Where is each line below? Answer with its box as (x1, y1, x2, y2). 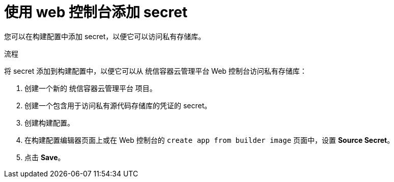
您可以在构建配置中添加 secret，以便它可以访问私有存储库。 (4, 32, 206, 41)
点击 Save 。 (24, 153, 65, 162)
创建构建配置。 (24, 118, 74, 127)
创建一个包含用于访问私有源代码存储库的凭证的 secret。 (24, 101, 212, 110)
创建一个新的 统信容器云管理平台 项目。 (24, 83, 157, 93)
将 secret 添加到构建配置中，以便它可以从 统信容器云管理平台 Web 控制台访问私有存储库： (4, 66, 307, 75)
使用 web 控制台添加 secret (4, 4, 188, 21)
